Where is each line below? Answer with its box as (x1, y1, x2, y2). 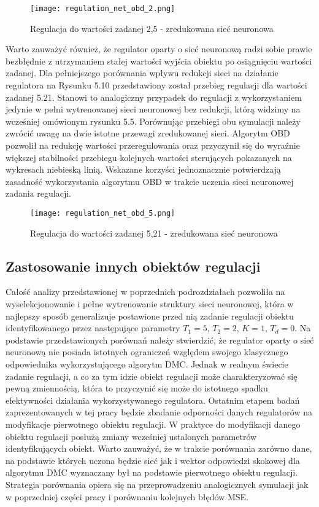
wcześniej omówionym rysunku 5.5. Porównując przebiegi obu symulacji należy (6, 114, 301, 127)
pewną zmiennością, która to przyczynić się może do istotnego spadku (6, 382, 268, 395)
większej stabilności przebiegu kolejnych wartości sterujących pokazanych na (6, 151, 292, 163)
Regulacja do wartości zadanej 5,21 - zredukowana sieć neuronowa (30, 226, 278, 239)
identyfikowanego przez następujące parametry (6, 321, 180, 334)
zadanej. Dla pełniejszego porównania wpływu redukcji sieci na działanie (6, 66, 279, 79)
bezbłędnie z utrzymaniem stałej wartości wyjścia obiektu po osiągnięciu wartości (6, 54, 312, 67)
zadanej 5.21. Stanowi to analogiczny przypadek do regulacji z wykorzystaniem (6, 90, 302, 103)
